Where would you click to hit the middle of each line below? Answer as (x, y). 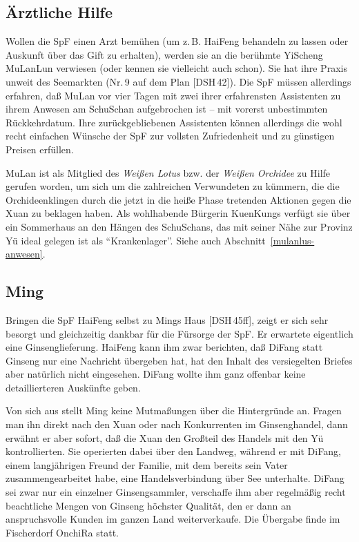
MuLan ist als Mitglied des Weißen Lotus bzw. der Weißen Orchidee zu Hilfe (168, 172)
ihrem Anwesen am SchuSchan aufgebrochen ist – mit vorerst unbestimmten (167, 109)
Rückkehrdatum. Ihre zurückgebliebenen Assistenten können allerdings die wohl (174, 122)
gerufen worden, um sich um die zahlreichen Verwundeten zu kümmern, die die (173, 186)
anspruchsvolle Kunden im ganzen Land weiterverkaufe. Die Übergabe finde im (173, 519)
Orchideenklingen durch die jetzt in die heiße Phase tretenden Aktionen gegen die (178, 199)
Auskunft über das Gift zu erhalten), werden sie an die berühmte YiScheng (164, 54)
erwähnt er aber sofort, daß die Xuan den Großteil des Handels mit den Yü (165, 437)
